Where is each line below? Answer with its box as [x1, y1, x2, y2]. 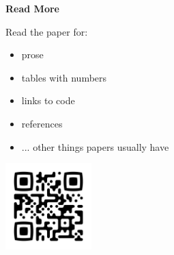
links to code [21, 93, 75, 108]
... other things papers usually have [21, 139, 169, 154]
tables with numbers [21, 70, 107, 84]
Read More [5, 1, 59, 15]
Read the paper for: [5, 24, 88, 38]
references [21, 116, 63, 130]
